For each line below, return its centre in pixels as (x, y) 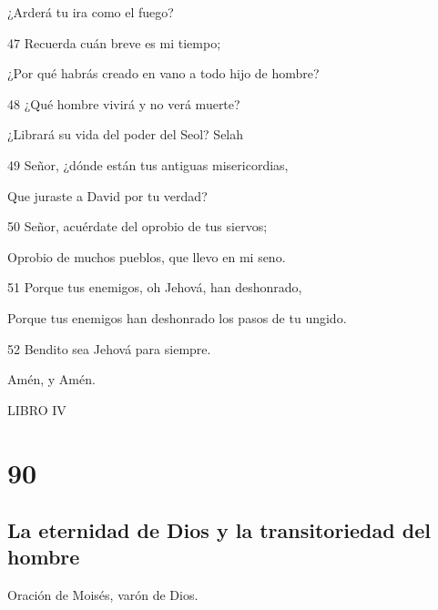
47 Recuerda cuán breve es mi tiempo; (114, 42)
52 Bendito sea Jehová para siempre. (109, 348)
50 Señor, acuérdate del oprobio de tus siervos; (138, 226)
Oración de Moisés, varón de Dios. (103, 595)
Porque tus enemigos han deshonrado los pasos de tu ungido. (177, 317)
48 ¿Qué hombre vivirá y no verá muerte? (124, 103)
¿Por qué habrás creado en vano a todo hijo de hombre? (163, 73)
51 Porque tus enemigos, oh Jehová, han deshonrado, (155, 287)
